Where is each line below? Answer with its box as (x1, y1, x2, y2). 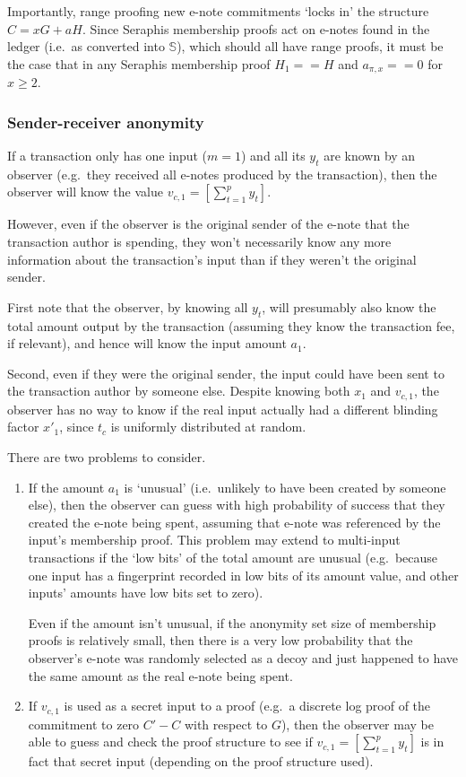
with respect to (184, 714, 268, 733)
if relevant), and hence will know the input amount (7, 334, 287, 353)
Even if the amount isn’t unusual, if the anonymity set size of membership (28, 613, 436, 632)
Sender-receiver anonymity (7, 110, 204, 133)
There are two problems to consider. (7, 448, 206, 467)
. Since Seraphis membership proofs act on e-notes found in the (82, 19, 430, 38)
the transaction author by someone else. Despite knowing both (7, 381, 350, 400)
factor (7, 417, 39, 436)
